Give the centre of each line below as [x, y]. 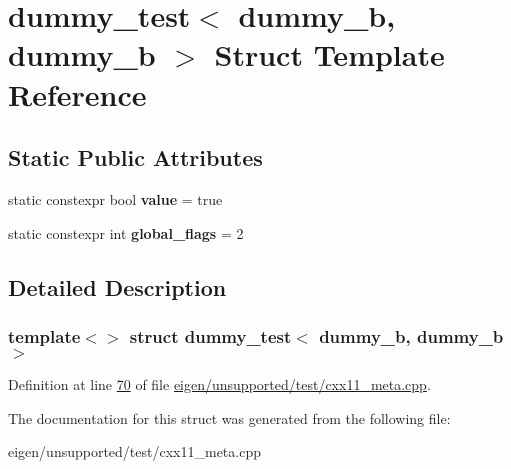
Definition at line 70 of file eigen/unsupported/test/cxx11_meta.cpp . [219, 384]
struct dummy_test [210, 335]
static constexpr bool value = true [115, 198]
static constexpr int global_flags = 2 [126, 232]
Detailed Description [117, 286]
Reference [77, 93]
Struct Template [329, 54]
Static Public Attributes [135, 157]
